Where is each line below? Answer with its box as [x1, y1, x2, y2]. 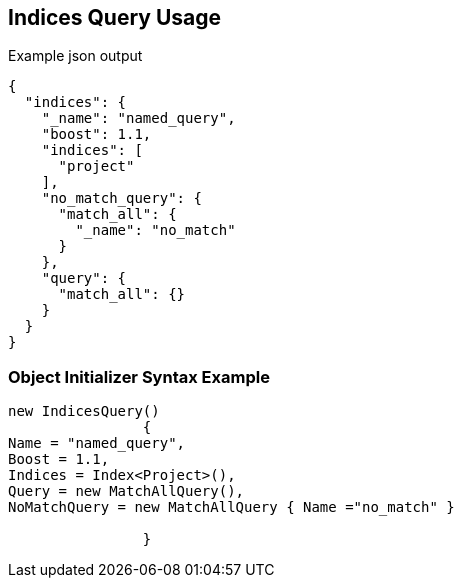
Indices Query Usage [8, 5, 221, 30]
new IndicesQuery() [8, 403, 160, 420]
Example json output [8, 47, 143, 65]
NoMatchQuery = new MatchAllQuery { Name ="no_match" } [8, 499, 455, 516]
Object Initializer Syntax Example [8, 366, 270, 387]
